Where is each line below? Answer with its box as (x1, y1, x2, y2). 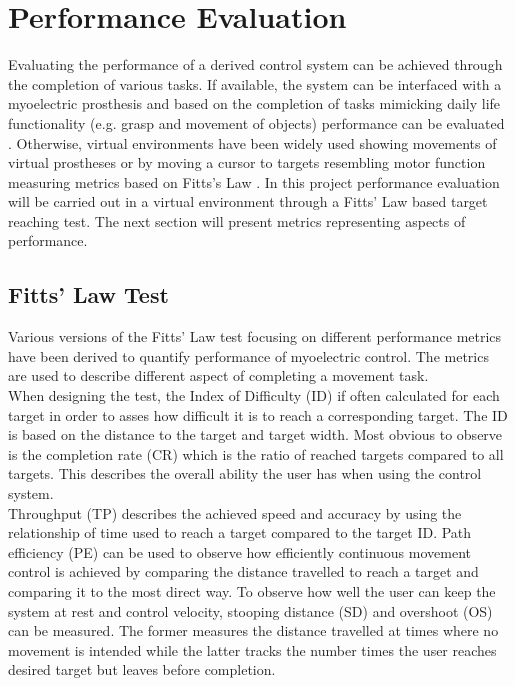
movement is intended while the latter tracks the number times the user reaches (8, 639, 497, 660)
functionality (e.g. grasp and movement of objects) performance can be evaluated (8, 112, 505, 133)
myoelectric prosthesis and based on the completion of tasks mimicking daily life (8, 93, 501, 114)
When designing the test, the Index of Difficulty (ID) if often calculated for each (8, 385, 500, 406)
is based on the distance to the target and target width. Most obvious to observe (8, 424, 503, 445)
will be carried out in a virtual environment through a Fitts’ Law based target (8, 191, 488, 212)
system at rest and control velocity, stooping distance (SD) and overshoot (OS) (8, 600, 493, 621)
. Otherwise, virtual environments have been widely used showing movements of (8, 132, 497, 153)
